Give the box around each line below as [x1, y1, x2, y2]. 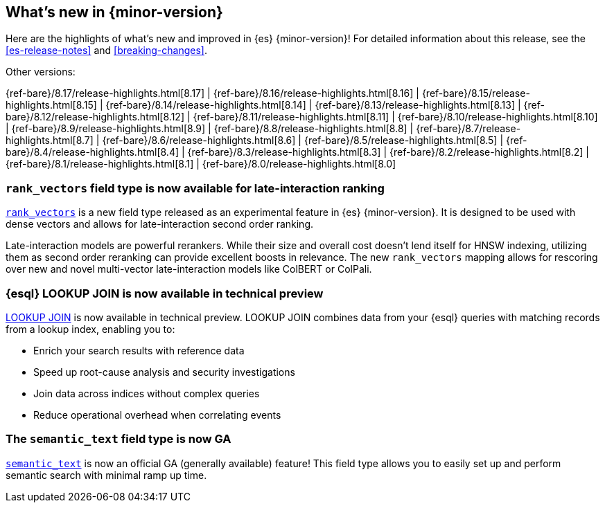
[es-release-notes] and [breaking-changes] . [6, 44, 207, 57]
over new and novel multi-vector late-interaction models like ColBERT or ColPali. [6, 263, 372, 275]
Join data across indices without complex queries [33, 387, 260, 399]
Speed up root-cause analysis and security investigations [33, 365, 295, 378]
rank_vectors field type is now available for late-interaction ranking [6, 181, 385, 195]
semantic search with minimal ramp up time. [6, 469, 207, 481]
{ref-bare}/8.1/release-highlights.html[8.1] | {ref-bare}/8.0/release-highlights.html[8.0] [6, 158, 396, 170]
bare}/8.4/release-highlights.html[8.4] [6, 146, 179, 158]
